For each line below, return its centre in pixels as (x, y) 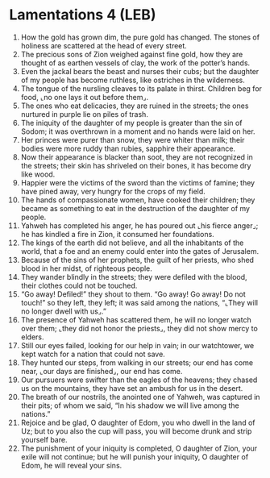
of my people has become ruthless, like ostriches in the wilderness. (133, 80)
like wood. (38, 174)
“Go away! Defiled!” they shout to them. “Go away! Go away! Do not (133, 294)
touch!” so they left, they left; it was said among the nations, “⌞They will (139, 302)
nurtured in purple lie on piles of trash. (84, 114)
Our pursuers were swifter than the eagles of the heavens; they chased (139, 380)
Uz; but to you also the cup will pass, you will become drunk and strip (136, 431)
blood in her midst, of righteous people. (86, 268)
